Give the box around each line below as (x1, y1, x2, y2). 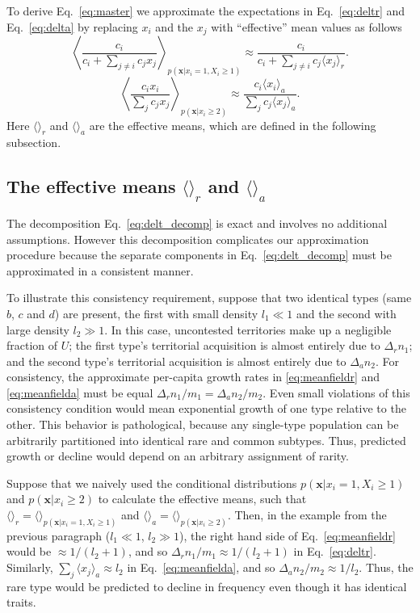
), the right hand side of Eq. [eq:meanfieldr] (178, 527, 396, 544)
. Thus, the (359, 559, 414, 576)
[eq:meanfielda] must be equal (6, 384, 153, 401)
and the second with (296, 304, 397, 321)
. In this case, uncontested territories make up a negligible (104, 321, 392, 338)
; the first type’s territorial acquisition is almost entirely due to (69, 337, 380, 354)
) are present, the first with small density (54, 304, 258, 321)
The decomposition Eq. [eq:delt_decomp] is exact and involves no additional (6, 214, 388, 231)
